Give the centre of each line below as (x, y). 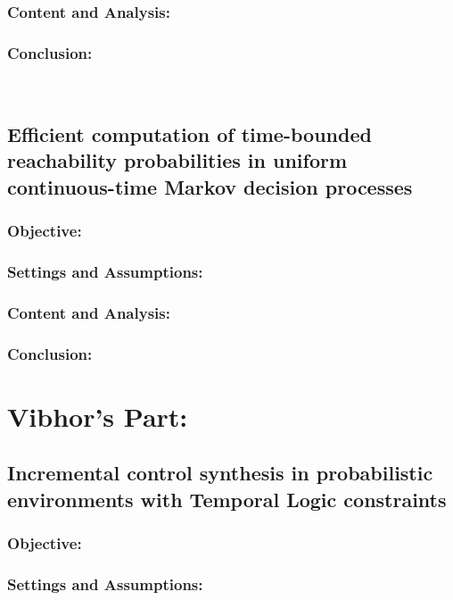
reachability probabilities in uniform (177, 160)
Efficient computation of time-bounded (189, 134)
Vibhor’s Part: (98, 416)
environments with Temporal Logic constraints (227, 499)
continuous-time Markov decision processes (210, 186)
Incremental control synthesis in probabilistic (220, 473)
